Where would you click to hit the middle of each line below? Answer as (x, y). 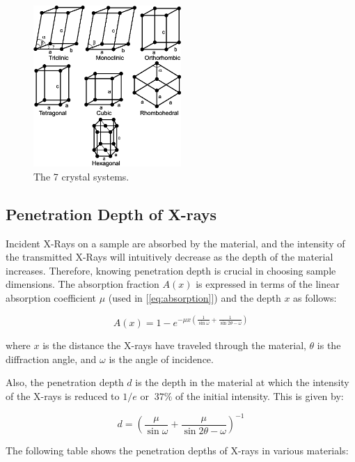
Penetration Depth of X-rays (111, 214)
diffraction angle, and (51, 359)
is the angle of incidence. (161, 359)
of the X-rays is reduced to (63, 395)
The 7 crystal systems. (81, 176)
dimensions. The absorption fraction (82, 284)
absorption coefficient (51, 298)
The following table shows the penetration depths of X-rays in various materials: (177, 451)
